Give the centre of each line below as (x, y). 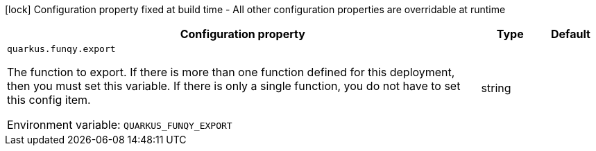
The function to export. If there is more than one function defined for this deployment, (231, 72)
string (496, 88)
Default (570, 34)
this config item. (49, 100)
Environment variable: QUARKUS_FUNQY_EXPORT (120, 125)
